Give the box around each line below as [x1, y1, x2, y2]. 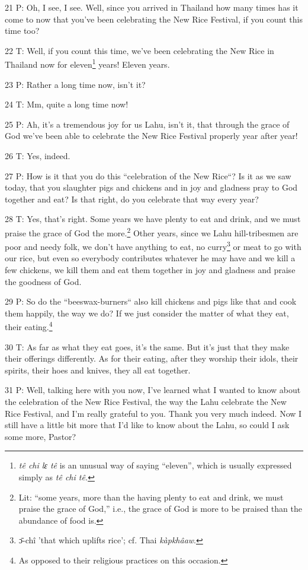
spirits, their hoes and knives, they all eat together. [5, 363, 191, 376]
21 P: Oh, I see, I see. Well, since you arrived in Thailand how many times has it [5, 1, 299, 13]
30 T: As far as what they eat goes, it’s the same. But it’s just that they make [5, 340, 290, 353]
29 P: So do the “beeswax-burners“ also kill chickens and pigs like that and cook [5, 295, 297, 308]
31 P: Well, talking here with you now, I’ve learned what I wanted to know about [5, 384, 301, 396]
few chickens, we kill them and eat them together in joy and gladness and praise [5, 264, 296, 276]
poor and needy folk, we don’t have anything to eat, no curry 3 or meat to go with [5, 239, 301, 252]
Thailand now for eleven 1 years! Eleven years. [5, 56, 170, 71]
